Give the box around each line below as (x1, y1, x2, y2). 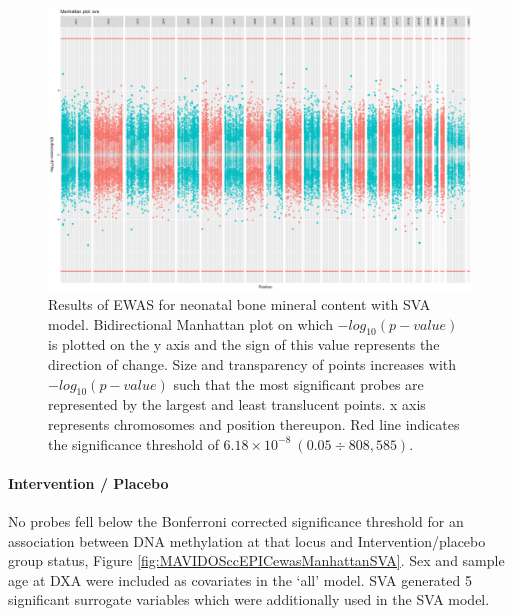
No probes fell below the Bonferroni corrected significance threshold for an (8, 510, 464, 531)
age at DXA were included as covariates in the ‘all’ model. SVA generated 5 (8, 569, 472, 590)
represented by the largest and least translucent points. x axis (48, 394, 426, 415)
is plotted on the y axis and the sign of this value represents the (48, 334, 440, 355)
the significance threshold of (48, 433, 219, 454)
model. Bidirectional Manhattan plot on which (48, 313, 333, 334)
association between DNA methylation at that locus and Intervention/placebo (8, 530, 486, 551)
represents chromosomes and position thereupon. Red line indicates (48, 413, 460, 434)
